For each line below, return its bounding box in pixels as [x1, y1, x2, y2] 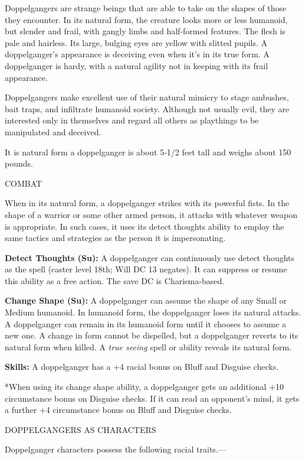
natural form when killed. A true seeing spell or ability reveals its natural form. [5, 340, 292, 353]
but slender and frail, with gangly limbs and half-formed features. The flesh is [5, 25, 286, 37]
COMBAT [5, 177, 42, 189]
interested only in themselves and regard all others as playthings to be [5, 114, 259, 126]
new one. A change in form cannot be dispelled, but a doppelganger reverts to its [5, 329, 299, 341]
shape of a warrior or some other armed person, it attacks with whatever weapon [5, 208, 298, 220]
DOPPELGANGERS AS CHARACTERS [5, 423, 156, 435]
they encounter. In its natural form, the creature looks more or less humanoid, [5, 13, 288, 25]
